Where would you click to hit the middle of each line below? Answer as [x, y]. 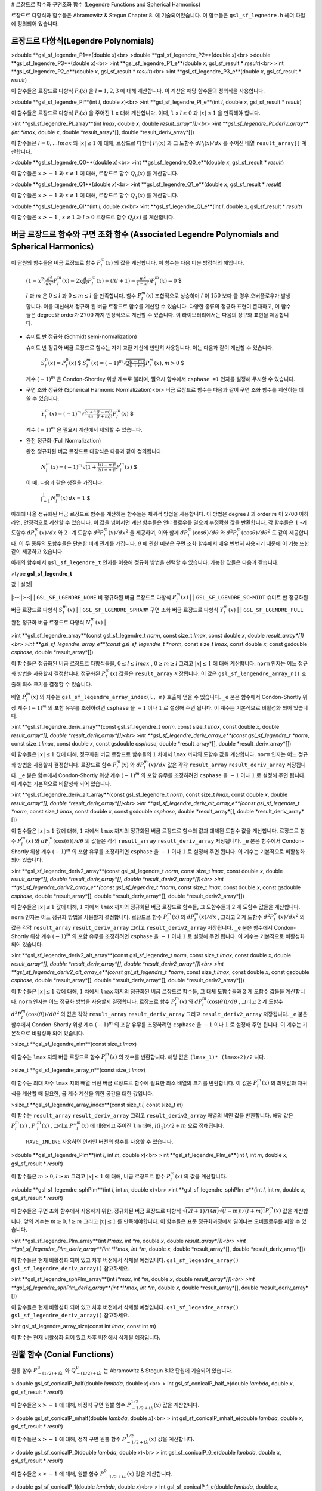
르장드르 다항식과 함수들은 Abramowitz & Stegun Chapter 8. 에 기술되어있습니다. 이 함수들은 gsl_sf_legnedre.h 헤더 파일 [158, 16]
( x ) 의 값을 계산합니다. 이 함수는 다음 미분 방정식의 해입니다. [175, 263]
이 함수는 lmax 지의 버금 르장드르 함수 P [58, 1057]
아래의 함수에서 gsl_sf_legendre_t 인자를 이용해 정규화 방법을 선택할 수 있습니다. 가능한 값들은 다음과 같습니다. [145, 562]
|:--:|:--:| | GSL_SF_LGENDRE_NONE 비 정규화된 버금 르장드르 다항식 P [94, 597]
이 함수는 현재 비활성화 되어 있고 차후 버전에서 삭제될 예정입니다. [86, 1337]
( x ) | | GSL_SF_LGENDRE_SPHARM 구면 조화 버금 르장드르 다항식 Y [145, 610]
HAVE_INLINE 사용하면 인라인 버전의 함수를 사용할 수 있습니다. [100, 1142]
